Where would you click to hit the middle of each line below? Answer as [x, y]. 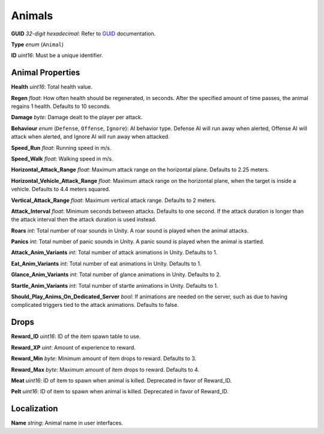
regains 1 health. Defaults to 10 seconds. [61, 106]
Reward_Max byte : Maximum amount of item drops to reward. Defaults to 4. [105, 369]
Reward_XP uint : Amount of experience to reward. [73, 347]
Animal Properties [46, 73]
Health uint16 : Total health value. [52, 87]
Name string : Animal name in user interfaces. [67, 423]
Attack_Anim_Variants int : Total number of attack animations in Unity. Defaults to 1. [114, 252]
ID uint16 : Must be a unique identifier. [57, 55]
